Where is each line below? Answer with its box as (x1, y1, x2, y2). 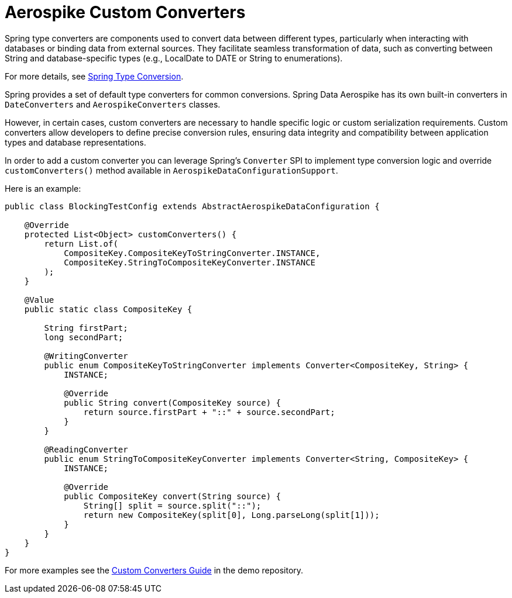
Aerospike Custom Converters (5, 2, 246, 22)
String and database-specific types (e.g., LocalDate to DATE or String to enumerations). (5, 53, 343, 63)
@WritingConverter (44, 351, 128, 361)
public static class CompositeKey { (24, 304, 193, 314)
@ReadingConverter (44, 444, 128, 454)
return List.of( (44, 238, 118, 248)
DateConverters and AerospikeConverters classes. (5, 99, 221, 109)
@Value (24, 295, 54, 305)
